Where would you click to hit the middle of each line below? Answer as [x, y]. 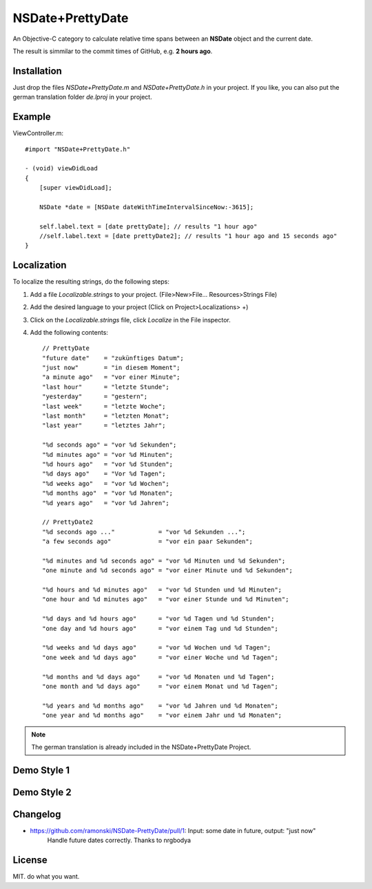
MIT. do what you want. [46, 877]
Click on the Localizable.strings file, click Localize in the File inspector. [130, 320]
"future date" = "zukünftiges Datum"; [113, 358]
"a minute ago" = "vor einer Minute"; [111, 377]
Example [32, 117]
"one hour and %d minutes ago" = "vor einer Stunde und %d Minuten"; [166, 599]
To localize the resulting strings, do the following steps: [91, 282]
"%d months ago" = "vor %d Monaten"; [108, 493]
